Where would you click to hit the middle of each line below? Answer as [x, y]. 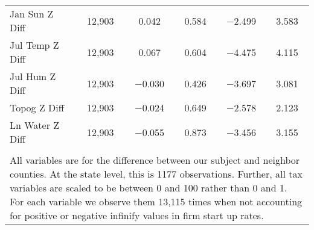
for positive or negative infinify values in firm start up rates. [137, 215]
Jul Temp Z [34, 45]
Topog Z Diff [37, 107]
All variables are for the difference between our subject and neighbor [155, 160]
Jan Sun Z [32, 14]
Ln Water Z [35, 125]
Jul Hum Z [33, 76]
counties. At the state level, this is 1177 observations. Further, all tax [156, 174]
